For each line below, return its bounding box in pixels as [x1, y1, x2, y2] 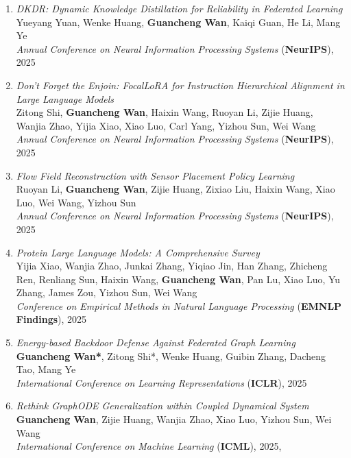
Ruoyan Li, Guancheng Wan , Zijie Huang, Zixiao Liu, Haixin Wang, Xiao [16, 182, 335, 196]
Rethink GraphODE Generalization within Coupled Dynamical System [16, 398, 309, 413]
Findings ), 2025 [16, 312, 87, 326]
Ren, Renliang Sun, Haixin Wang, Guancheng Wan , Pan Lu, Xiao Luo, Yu [16, 272, 341, 286]
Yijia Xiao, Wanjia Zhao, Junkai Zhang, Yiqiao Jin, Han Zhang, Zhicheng [16, 258, 328, 273]
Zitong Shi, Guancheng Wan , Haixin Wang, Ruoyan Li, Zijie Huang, [16, 105, 313, 119]
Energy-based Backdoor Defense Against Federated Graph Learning [16, 335, 295, 350]
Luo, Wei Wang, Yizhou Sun [16, 195, 136, 209]
